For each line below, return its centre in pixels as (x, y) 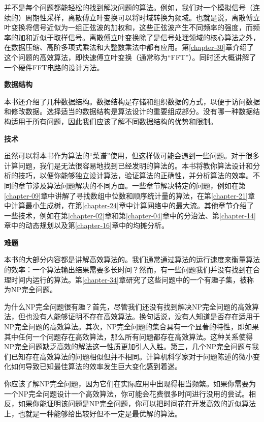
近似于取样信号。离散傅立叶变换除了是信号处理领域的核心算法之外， (146, 37)
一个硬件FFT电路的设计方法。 (54, 67)
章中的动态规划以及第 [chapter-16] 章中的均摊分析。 (86, 225)
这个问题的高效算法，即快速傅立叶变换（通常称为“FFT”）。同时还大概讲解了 (130, 57)
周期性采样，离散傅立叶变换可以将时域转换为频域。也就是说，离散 (135, 17)
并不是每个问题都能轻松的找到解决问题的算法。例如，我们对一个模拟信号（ (128, 7)
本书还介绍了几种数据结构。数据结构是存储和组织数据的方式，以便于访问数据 (132, 101)
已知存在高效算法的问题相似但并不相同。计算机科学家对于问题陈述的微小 (132, 356)
